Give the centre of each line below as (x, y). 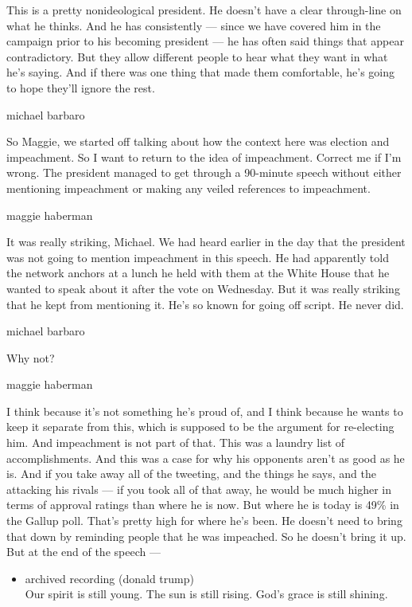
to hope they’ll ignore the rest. (81, 87)
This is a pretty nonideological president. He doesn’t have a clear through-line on (204, 10)
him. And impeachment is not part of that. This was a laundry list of (176, 443)
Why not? (31, 357)
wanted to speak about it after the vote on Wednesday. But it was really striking (203, 288)
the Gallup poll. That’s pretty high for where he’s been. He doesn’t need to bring (204, 521)
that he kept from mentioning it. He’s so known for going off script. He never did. (205, 304)
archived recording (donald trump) (109, 578)
